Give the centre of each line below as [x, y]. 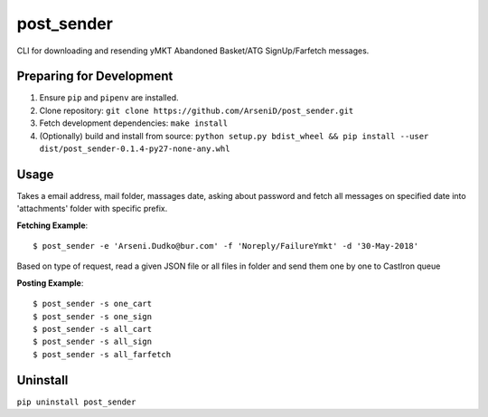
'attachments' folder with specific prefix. [92, 209]
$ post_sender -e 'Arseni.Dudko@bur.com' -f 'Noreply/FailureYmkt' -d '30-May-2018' [226, 246]
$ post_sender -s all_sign [93, 342]
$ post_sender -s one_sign [93, 316]
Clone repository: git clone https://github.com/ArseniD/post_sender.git [197, 110]
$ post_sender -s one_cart [93, 304]
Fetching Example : [52, 225]
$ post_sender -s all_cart [93, 329]
